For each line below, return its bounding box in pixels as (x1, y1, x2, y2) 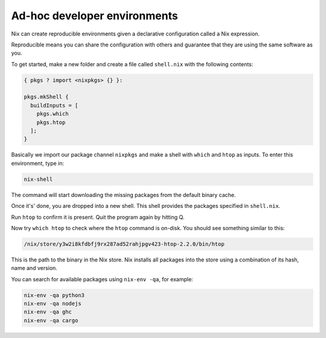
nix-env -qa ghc (24, 308, 72, 316)
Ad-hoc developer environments (11, 9, 178, 22)
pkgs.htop (36, 119, 66, 126)
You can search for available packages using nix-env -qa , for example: (11, 275, 193, 283)
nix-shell (24, 175, 53, 183)
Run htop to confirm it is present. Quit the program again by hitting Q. (11, 213, 185, 221)
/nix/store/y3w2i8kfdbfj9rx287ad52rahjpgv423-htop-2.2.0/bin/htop (24, 240, 225, 247)
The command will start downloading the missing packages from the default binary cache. (11, 191, 236, 198)
